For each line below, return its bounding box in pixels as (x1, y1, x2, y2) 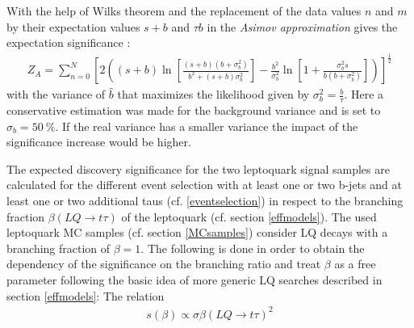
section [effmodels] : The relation (6, 287, 165, 304)
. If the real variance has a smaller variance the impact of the (55, 117, 358, 134)
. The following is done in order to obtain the (140, 239, 365, 256)
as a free (334, 255, 376, 272)
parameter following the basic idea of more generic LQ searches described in (6, 271, 383, 288)
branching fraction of (6, 239, 111, 256)
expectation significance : (6, 34, 131, 51)
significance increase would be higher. (6, 133, 191, 150)
